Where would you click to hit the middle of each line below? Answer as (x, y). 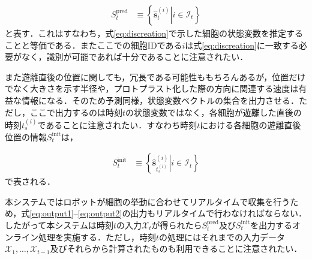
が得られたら (177, 225)
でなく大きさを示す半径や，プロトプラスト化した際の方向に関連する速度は (152, 88)
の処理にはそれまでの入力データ (222, 237)
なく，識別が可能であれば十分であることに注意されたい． (135, 57)
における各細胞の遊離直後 (250, 124)
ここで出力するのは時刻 (76, 112)
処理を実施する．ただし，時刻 (97, 237)
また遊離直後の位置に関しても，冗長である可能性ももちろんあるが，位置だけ (155, 76)
